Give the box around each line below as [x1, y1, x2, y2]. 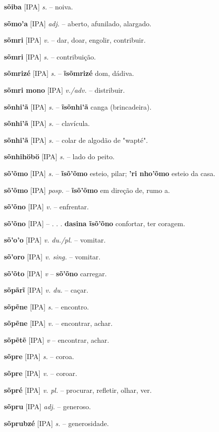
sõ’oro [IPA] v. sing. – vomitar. [4, 251, 101, 261]
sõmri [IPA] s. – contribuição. [4, 51, 96, 62]
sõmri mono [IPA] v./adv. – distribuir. [4, 84, 125, 95]
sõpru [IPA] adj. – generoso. [4, 401, 91, 412]
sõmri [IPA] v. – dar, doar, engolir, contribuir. [4, 35, 146, 45]
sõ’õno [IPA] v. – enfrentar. [4, 201, 89, 212]
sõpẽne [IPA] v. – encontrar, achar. [4, 318, 113, 328]
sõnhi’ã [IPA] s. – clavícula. [4, 118, 90, 128]
